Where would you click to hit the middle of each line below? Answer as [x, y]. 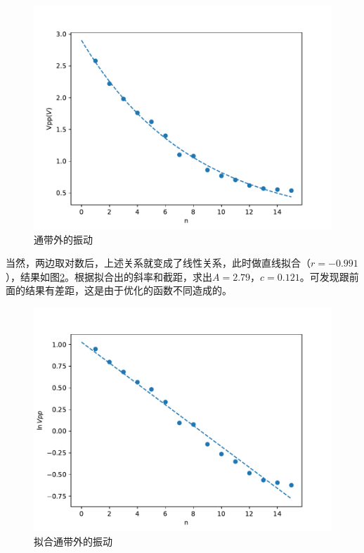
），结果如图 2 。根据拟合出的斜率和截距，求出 [109, 276]
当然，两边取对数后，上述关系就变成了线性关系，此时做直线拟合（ [158, 263]
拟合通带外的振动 [73, 541]
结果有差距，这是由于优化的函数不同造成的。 [128, 290]
